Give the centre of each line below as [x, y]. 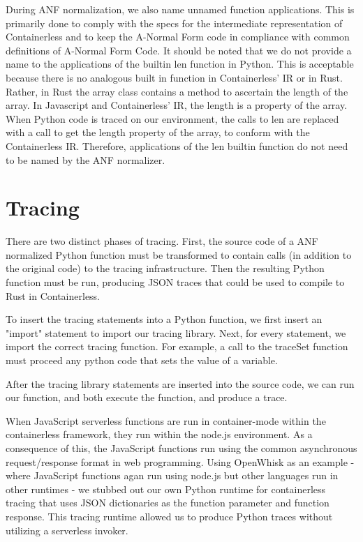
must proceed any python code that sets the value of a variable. [142, 360]
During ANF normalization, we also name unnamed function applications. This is [180, 9]
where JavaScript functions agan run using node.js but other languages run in [172, 475]
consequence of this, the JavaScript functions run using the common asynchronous [181, 447]
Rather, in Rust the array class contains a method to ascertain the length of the [177, 91]
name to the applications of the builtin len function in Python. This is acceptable [180, 64]
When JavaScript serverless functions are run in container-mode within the [166, 420]
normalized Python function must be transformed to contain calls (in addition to [179, 254]
